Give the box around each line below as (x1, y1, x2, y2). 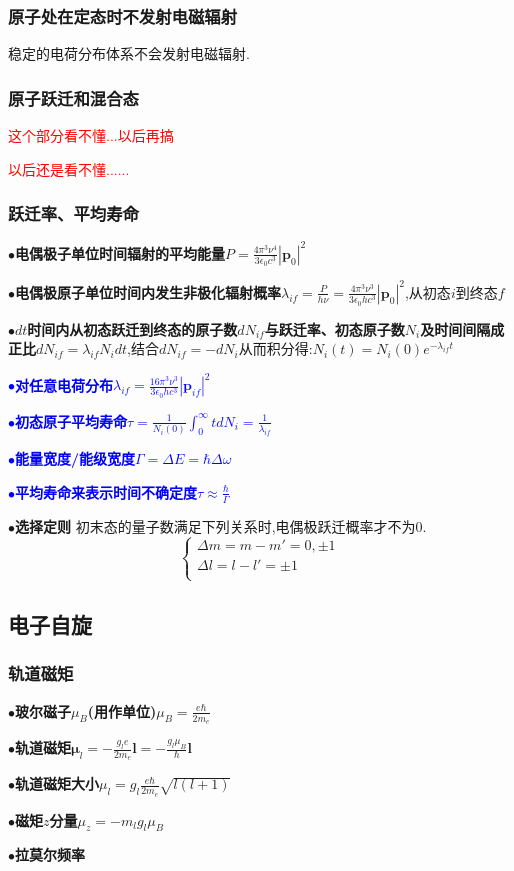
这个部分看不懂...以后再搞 (8, 125, 174, 146)
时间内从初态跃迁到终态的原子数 (27, 318, 238, 339)
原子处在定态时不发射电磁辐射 (8, 3, 238, 28)
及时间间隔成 (420, 318, 505, 339)
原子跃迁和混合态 (8, 85, 139, 110)
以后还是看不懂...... (8, 158, 130, 179)
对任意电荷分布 (15, 374, 113, 395)
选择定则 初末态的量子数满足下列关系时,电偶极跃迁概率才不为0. (15, 515, 427, 536)
